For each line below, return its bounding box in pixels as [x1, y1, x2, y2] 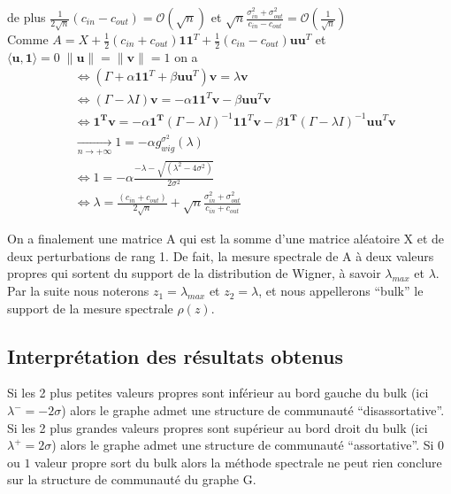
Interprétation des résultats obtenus [7, 342, 343, 369]
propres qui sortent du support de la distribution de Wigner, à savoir [7, 264, 381, 282]
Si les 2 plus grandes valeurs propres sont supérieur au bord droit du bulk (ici [7, 418, 428, 436]
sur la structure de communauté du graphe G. [7, 470, 256, 489]
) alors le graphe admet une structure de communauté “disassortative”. [61, 401, 445, 420]
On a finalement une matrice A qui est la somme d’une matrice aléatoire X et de [7, 229, 445, 248]
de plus [7, 8, 46, 26]
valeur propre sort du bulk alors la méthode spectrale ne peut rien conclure [34, 452, 442, 471]
